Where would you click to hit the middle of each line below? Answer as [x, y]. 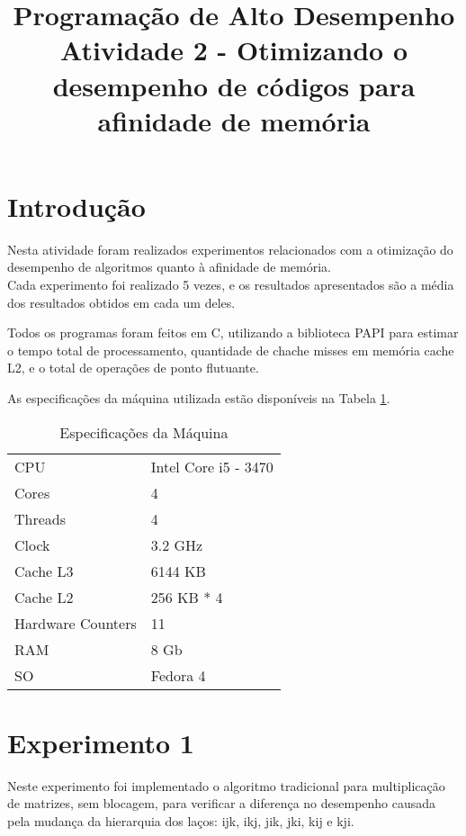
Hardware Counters [76, 623]
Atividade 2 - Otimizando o [234, 50]
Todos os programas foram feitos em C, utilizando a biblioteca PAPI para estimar [233, 333]
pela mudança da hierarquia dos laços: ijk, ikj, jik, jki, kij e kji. [181, 820]
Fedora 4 [178, 675]
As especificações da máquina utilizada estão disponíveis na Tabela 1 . [199, 398]
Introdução [76, 206]
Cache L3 [44, 571]
